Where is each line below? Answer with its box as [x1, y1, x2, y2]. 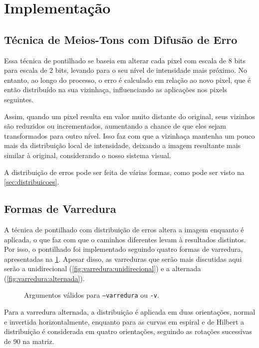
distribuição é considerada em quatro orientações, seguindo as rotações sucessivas [4, 326, 252, 337]
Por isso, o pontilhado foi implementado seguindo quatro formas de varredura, [4, 244, 243, 254]
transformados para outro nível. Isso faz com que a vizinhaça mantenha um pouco [4, 130, 255, 141]
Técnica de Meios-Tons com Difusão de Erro [4, 31, 238, 47]
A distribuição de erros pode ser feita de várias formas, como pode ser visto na [4, 167, 245, 177]
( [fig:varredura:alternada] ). [4, 273, 85, 283]
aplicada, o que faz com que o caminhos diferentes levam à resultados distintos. [4, 234, 246, 244]
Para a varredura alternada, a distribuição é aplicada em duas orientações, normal [4, 307, 256, 317]
